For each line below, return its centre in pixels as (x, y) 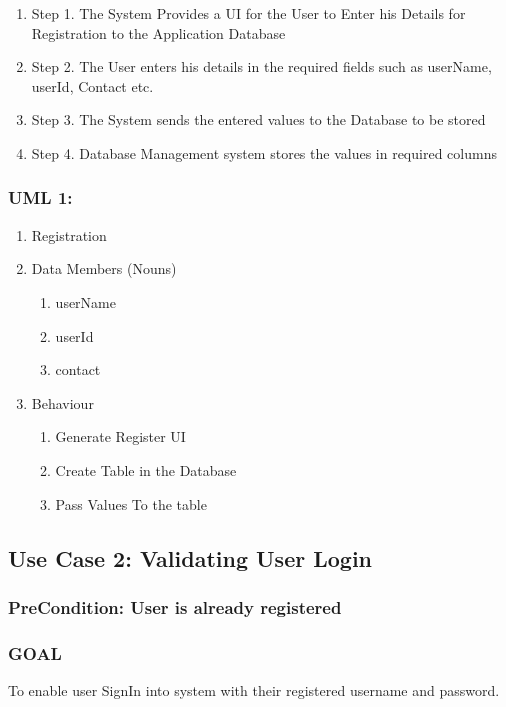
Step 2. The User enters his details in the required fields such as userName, (261, 66)
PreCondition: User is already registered (175, 606)
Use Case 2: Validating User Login (190, 557)
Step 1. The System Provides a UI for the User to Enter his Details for (248, 13)
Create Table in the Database (146, 469)
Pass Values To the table (131, 503)
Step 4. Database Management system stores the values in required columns (264, 152)
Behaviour (62, 402)
